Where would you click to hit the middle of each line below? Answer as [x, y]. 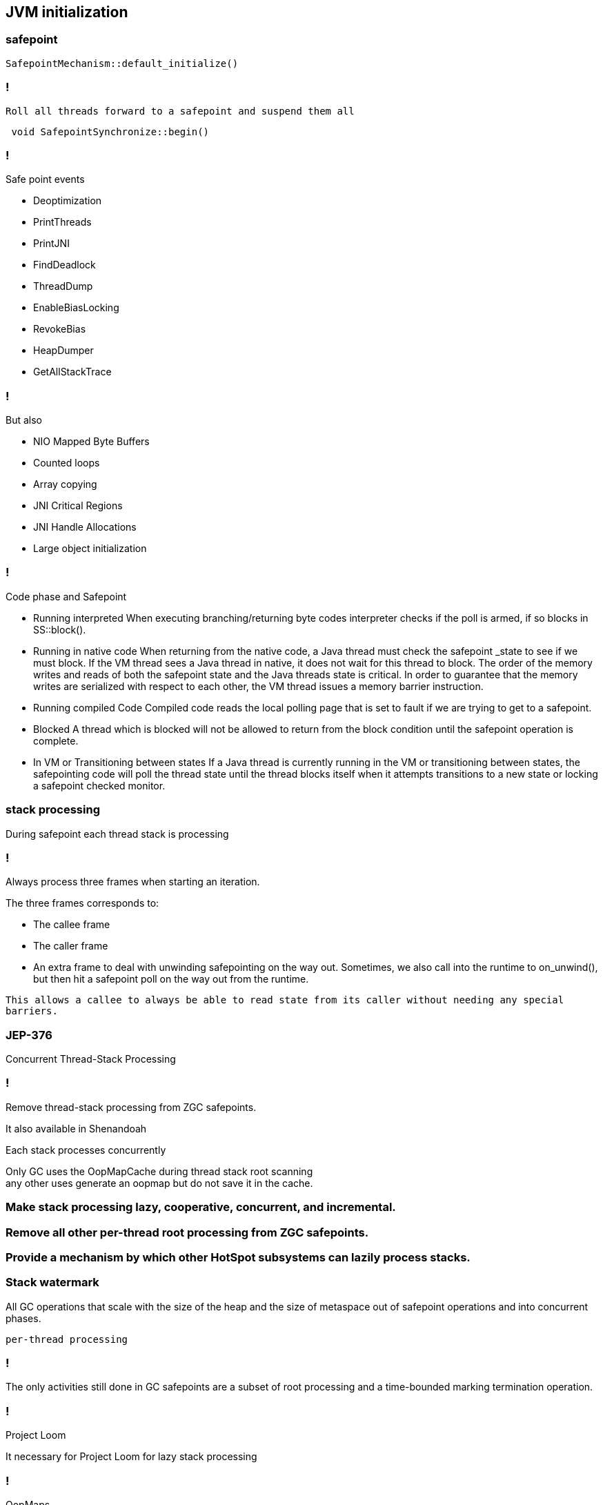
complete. [56, 740]
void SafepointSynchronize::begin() [110, 131]
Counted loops [67, 463]
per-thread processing [67, 1339]
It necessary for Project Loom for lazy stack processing [131, 1457]
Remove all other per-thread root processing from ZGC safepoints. [187, 1232]
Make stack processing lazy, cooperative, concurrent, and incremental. [201, 1207]
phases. [23, 1318]
